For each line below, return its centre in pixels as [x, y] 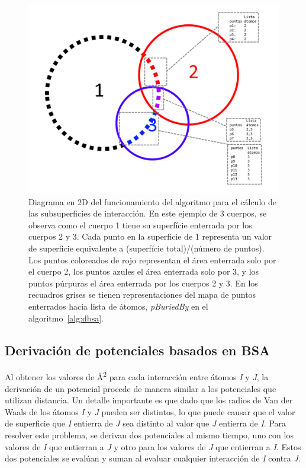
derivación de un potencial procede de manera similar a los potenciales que [141, 388]
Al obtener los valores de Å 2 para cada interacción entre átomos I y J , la [137, 376]
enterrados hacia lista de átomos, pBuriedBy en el [118, 306]
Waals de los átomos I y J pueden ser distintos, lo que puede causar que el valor [150, 411]
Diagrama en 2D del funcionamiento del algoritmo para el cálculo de [152, 201]
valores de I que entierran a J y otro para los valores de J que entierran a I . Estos [153, 446]
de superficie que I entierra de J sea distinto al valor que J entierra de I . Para [145, 423]
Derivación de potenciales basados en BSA [138, 350]
